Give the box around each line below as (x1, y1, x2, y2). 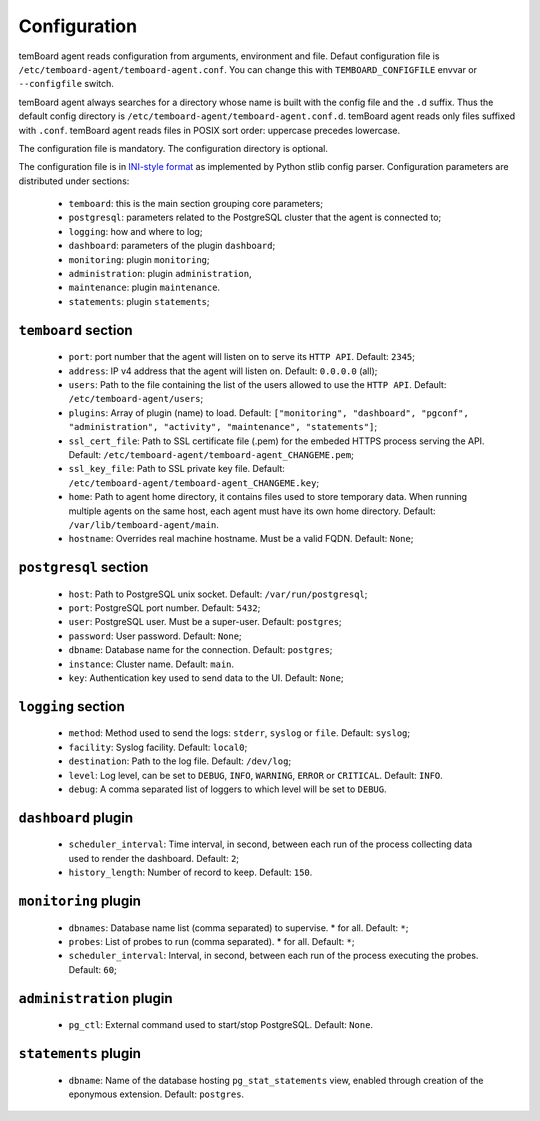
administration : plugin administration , (68, 268, 252, 280)
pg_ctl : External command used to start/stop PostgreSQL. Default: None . (68, 1019, 374, 1031)
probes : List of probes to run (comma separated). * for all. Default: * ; (68, 935, 355, 947)
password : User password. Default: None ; (68, 630, 242, 642)
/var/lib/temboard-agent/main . (68, 518, 220, 530)
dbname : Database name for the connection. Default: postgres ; (68, 644, 333, 656)
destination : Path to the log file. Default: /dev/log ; (68, 755, 292, 767)
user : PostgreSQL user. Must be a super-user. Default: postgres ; (68, 616, 342, 628)
